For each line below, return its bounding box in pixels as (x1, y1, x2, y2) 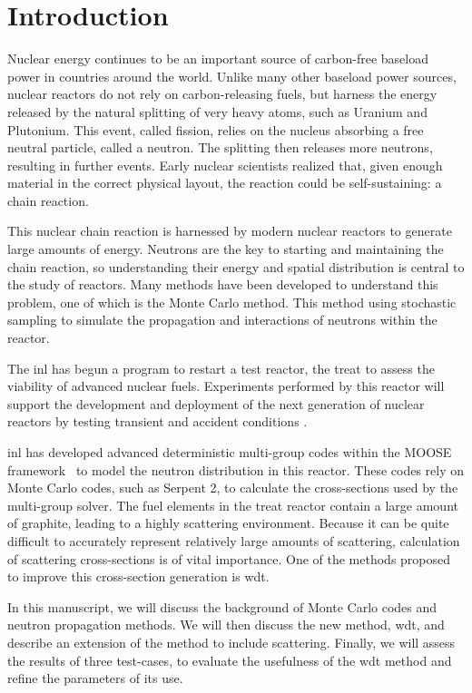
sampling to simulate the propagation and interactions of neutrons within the (7, 310, 438, 329)
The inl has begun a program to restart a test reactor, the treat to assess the (7, 358, 435, 377)
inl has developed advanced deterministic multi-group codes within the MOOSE (7, 443, 452, 461)
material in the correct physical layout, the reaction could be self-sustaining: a (7, 173, 442, 192)
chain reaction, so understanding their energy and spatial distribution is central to (7, 257, 465, 276)
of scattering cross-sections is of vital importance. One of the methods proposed (7, 549, 451, 568)
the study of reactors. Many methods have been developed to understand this (7, 275, 438, 294)
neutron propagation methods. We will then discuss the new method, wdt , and (7, 615, 445, 634)
